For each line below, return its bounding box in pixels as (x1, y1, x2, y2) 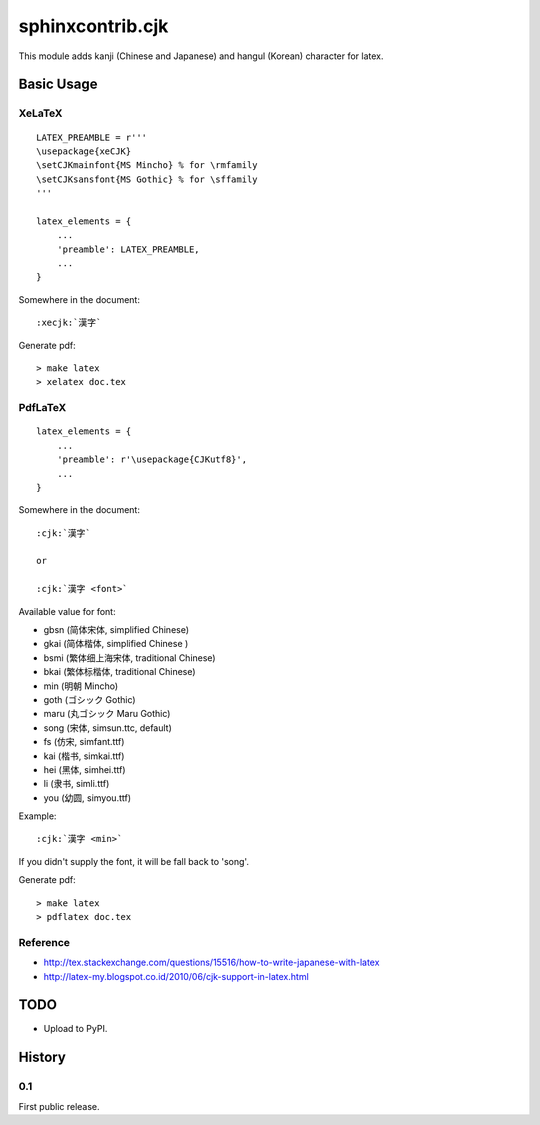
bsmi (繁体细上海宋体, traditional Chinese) (43, 651, 216, 664)
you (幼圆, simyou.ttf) (43, 791, 132, 804)
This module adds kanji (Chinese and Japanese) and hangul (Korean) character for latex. (18, 50, 384, 62)
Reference (18, 935, 70, 949)
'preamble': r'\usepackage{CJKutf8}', (56, 454, 248, 465)
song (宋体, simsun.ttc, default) (43, 721, 172, 734)
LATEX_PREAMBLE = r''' (36, 131, 148, 143)
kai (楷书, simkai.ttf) (43, 750, 125, 762)
